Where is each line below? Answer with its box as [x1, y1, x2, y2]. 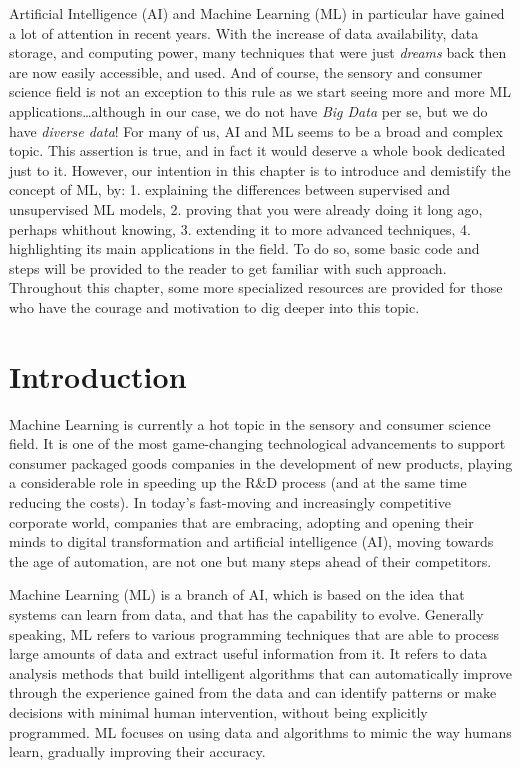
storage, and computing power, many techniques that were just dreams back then [9, 42, 507, 63]
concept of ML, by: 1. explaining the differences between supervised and [9, 179, 451, 200]
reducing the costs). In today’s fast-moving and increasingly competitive [9, 492, 451, 512]
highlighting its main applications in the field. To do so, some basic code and [9, 238, 480, 259]
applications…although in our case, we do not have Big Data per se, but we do [9, 100, 488, 121]
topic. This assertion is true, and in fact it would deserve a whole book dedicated [9, 140, 506, 161]
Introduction [9, 355, 187, 396]
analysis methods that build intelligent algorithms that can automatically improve [9, 662, 512, 683]
